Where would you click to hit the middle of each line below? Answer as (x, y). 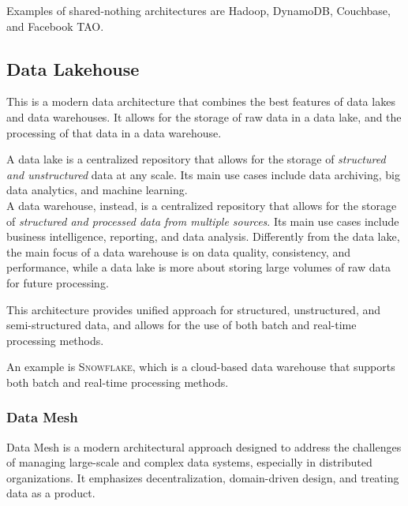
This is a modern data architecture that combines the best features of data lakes (201, 101)
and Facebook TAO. (55, 26)
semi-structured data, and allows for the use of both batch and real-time (182, 325)
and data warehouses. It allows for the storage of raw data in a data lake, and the (204, 116)
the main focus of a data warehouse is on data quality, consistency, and (178, 251)
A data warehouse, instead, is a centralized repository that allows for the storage (202, 205)
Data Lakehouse (73, 68)
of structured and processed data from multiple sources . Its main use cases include (203, 221)
